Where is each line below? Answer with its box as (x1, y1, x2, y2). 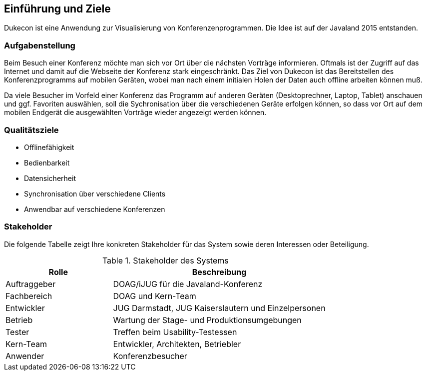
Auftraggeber (5, 278, 56, 289)
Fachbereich (5, 290, 52, 301)
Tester (5, 326, 29, 337)
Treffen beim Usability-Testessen (113, 326, 237, 337)
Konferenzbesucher (113, 350, 187, 361)
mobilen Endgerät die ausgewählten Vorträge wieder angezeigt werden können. (4, 108, 267, 117)
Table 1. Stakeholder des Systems (102, 255, 229, 265)
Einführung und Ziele (4, 2, 111, 15)
